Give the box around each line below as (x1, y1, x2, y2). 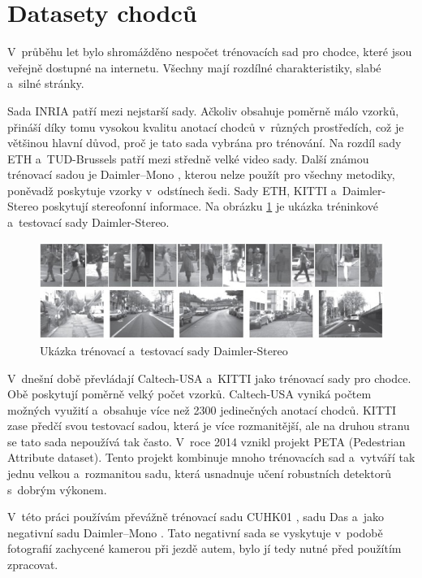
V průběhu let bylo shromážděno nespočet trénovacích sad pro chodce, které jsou (7, 43, 412, 60)
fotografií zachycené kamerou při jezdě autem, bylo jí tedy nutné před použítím (7, 540, 402, 557)
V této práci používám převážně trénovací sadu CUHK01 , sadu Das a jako (7, 508, 385, 525)
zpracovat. (7, 556, 58, 573)
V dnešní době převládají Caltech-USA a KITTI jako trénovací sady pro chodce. (7, 369, 411, 386)
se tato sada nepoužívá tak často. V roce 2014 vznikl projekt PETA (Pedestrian (7, 432, 406, 450)
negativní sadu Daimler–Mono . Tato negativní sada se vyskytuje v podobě (7, 524, 383, 541)
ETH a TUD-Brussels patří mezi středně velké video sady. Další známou (7, 150, 369, 167)
